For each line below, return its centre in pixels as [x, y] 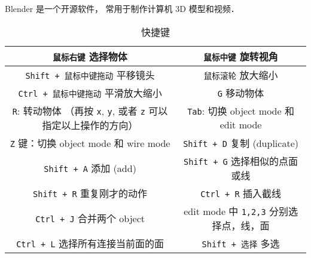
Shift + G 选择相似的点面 [241, 161]
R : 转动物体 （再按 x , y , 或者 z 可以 [90, 110]
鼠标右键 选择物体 [90, 56]
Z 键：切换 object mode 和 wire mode [90, 143]
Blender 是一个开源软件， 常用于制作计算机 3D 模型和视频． [122, 8]
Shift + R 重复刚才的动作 [90, 193]
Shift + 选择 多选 [241, 243]
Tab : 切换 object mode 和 [241, 111]
